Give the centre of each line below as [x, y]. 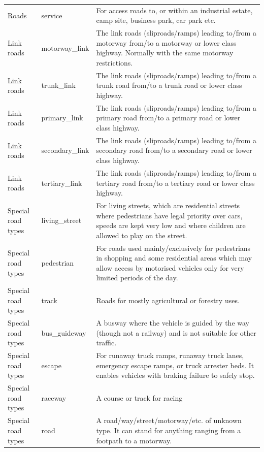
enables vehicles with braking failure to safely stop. [175, 375]
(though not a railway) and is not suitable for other [176, 332]
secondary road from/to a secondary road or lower [174, 150]
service [52, 15]
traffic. [106, 343]
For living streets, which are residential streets [168, 205]
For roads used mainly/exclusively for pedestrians [173, 248]
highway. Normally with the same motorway [165, 53]
